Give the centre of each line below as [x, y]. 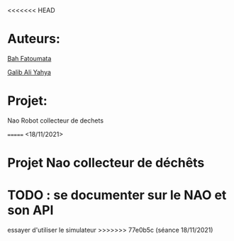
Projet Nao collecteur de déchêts [106, 163]
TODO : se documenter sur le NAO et [117, 195]
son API [30, 210]
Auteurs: [34, 39]
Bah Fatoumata [29, 58]
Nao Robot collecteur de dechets [56, 120]
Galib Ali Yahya [29, 72]
